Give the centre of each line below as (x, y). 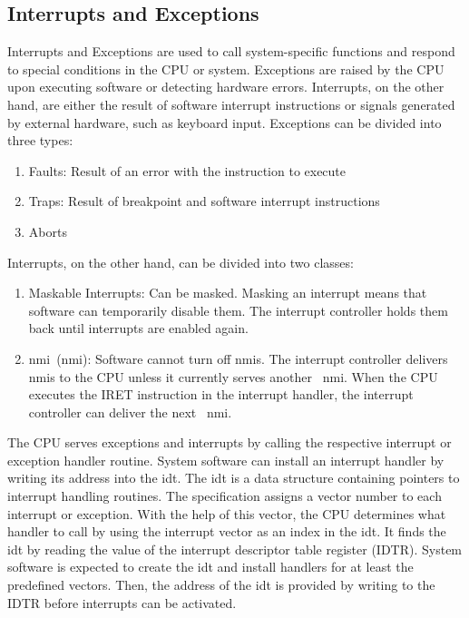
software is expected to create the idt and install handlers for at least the (210, 567)
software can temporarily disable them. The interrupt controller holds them (238, 310)
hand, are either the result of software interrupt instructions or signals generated (231, 104)
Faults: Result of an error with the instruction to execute (187, 170)
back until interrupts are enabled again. (138, 328)
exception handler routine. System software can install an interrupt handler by (226, 460)
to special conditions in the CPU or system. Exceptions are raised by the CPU (226, 69)
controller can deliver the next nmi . (130, 412)
